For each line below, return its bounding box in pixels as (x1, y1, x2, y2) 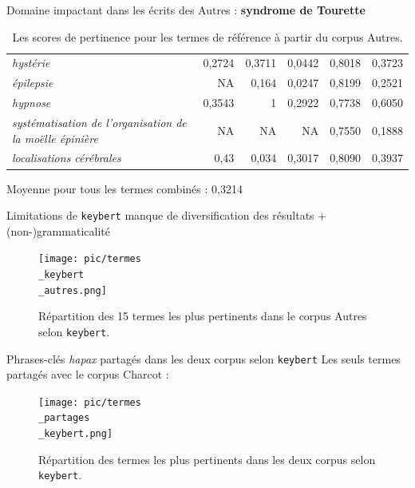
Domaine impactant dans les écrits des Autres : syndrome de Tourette (6, 2, 366, 18)
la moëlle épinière (12, 129, 98, 146)
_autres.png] (38, 284, 107, 296)
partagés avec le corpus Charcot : (6, 366, 169, 383)
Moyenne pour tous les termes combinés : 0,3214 (6, 180, 243, 196)
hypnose (12, 94, 51, 111)
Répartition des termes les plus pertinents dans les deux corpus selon (38, 450, 376, 467)
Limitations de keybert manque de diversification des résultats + (6, 207, 327, 224)
